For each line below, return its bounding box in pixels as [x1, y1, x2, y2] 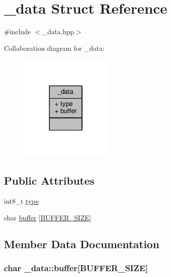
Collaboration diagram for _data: [4, 43, 105, 53]
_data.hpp [42, 26, 74, 37]
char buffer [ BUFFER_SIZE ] [4, 212, 91, 222]
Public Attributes [4, 173, 95, 188]
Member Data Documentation [4, 236, 160, 251]
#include [4, 26, 31, 37]
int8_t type [4, 196, 39, 206]
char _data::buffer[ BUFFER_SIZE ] [4, 261, 148, 274]
